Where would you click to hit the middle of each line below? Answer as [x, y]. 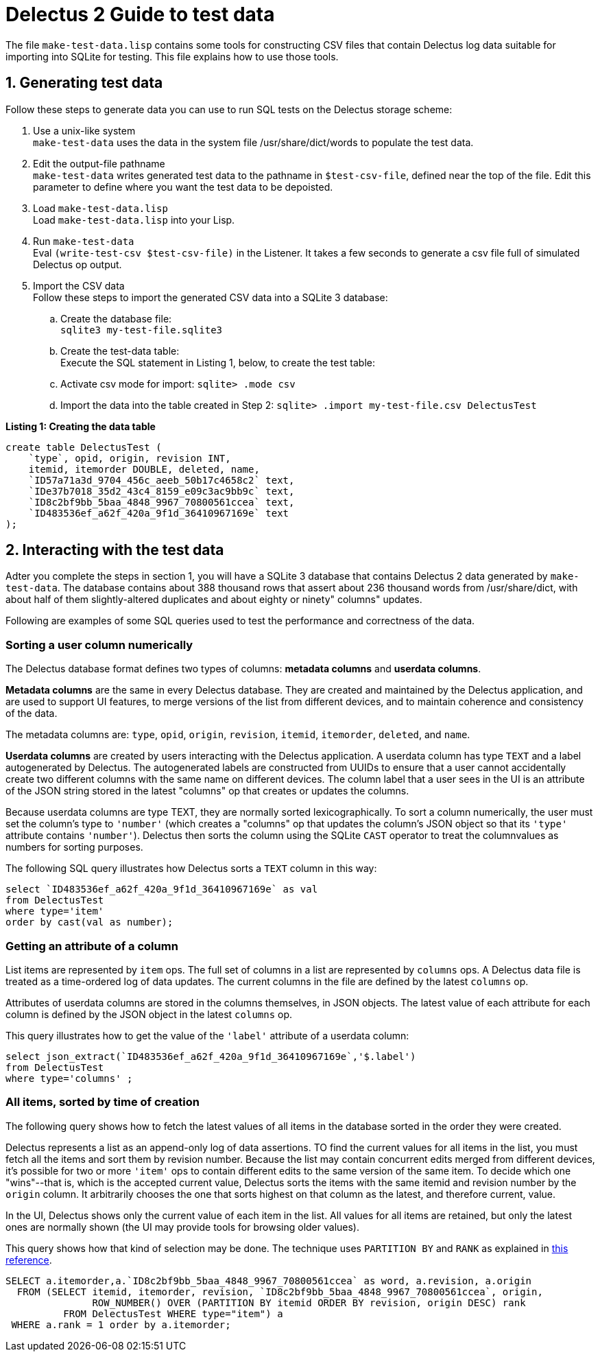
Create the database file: [116, 318]
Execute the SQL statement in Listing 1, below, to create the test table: [218, 362]
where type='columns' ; [69, 1078]
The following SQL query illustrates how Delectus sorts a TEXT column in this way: [191, 869]
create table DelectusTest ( [84, 447]
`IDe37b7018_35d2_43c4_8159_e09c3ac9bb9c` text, [161, 491]
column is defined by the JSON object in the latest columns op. [149, 1014]
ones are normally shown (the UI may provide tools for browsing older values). [182, 1227]
